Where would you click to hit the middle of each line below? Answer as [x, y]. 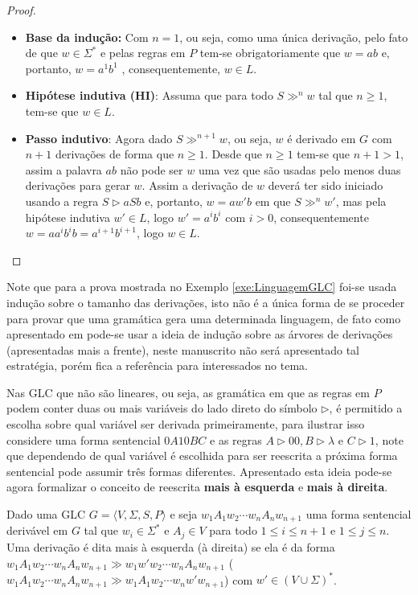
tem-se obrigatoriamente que [270, 53]
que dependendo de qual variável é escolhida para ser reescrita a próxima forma [202, 455]
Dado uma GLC [46, 514]
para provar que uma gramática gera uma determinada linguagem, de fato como [204, 318]
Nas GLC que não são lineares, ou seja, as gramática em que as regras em [189, 392]
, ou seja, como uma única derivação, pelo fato [294, 37]
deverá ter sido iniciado [326, 185]
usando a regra [62, 201]
